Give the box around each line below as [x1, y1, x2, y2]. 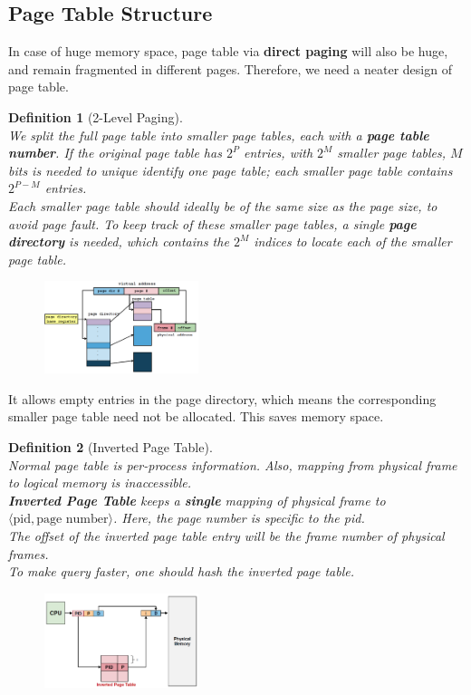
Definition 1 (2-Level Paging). [8, 107, 183, 126]
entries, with [244, 143, 313, 162]
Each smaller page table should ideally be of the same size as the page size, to [8, 196, 437, 215]
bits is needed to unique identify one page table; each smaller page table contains [8, 160, 453, 179]
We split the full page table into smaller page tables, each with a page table [8, 125, 429, 144]
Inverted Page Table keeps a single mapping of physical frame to [8, 490, 386, 509]
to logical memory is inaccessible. [8, 473, 192, 492]
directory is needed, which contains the [8, 232, 229, 251]
